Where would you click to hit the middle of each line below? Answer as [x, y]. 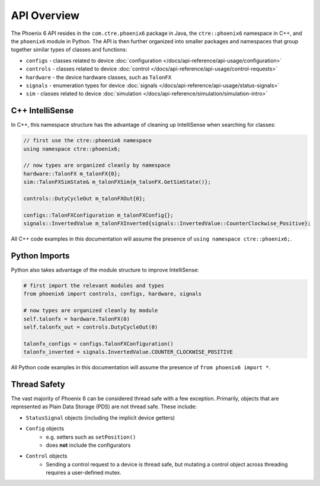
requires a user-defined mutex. [84, 473]
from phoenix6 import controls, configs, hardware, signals [113, 294]
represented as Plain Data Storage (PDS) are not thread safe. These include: [104, 407]
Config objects [45, 429]
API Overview [45, 15]
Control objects [47, 456]
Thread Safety [38, 384]
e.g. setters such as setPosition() [91, 437]
